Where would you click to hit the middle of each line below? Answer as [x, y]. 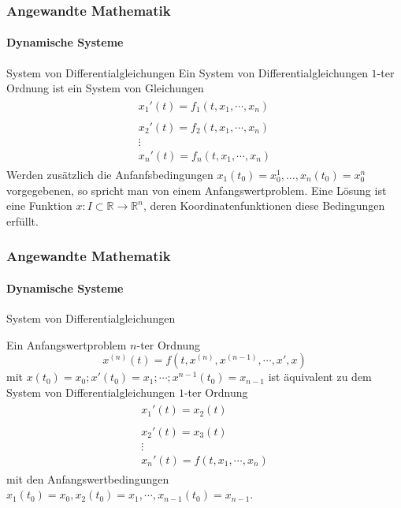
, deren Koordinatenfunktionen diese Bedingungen [264, 205]
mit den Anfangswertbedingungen [88, 478]
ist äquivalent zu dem [320, 377]
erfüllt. [22, 220]
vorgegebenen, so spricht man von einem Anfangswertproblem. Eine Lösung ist [197, 190]
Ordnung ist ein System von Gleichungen [105, 88]
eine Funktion [39, 205]
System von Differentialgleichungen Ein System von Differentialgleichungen [187, 72]
